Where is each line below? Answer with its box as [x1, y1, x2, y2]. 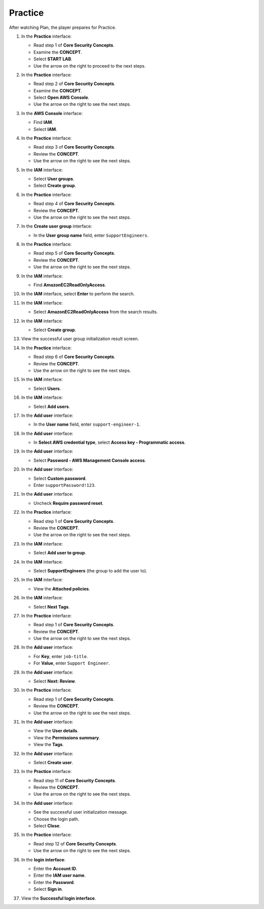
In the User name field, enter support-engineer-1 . [33, 421, 140, 428]
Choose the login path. [33, 816, 80, 822]
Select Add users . [33, 404, 70, 409]
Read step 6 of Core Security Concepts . [33, 354, 116, 360]
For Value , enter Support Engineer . [33, 660, 110, 666]
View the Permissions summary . [33, 734, 100, 741]
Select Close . [33, 823, 61, 829]
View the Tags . [33, 742, 64, 748]
